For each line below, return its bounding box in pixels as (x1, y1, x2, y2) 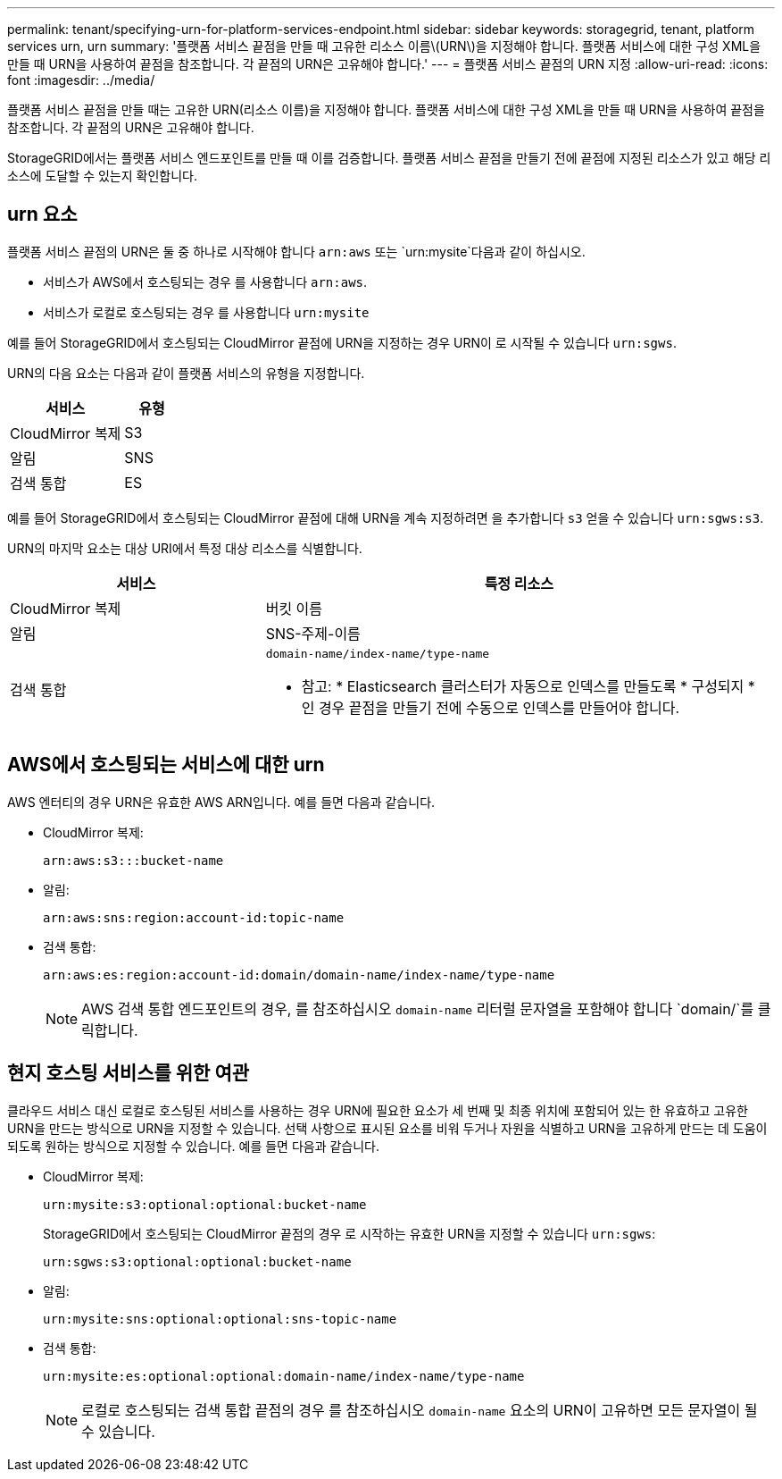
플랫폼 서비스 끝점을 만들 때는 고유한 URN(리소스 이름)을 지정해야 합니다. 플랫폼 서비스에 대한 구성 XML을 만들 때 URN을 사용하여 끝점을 (7, 102, 765, 117)
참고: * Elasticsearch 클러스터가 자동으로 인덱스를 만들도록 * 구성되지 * (301, 676, 755, 695)
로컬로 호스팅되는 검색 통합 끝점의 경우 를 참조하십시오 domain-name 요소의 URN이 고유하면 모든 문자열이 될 (81, 1400, 758, 1419)
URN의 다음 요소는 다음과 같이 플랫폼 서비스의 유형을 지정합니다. (7, 365, 365, 381)
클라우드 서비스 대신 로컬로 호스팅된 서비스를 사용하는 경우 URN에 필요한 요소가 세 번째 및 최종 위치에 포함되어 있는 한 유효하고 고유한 (7, 1102, 749, 1118)
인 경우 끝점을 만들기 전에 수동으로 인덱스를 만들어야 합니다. (301, 698, 679, 717)
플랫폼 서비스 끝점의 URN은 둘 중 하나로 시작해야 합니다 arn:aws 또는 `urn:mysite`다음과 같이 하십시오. (7, 243, 586, 259)
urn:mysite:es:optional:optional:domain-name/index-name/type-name (43, 1368, 525, 1383)
